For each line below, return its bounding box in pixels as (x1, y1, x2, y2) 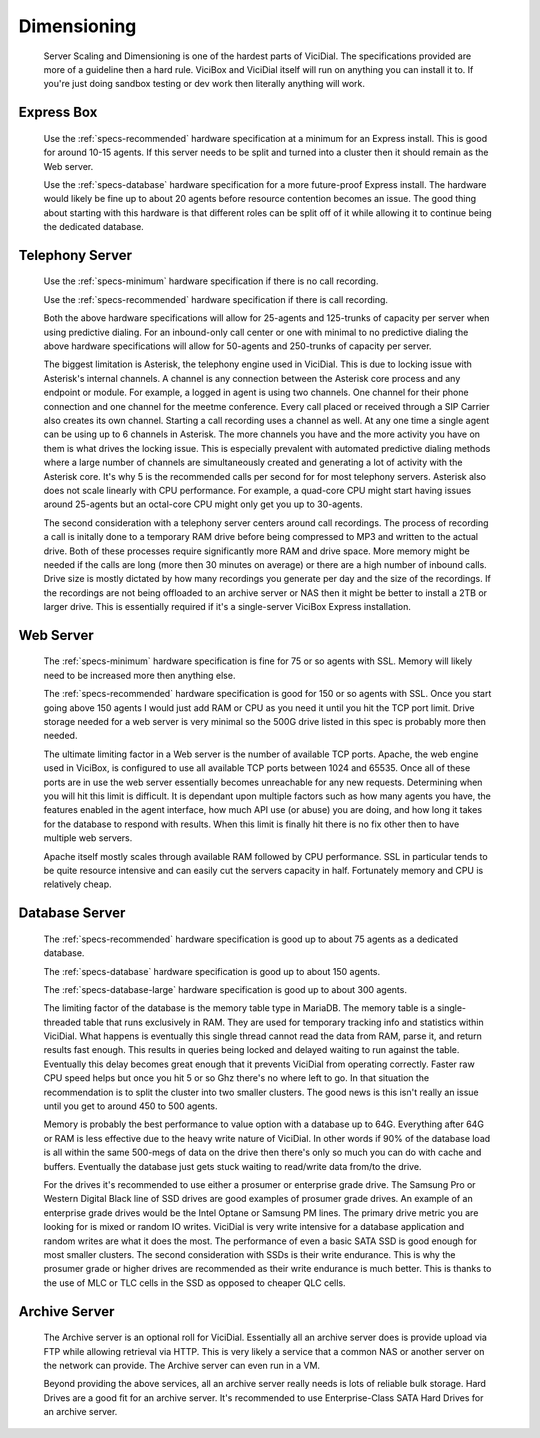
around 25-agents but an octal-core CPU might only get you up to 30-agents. (43, 498, 364, 510)
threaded (43, 1016, 82, 1028)
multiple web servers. (43, 832, 133, 844)
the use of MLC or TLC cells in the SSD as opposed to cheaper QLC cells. (43, 1276, 346, 1289)
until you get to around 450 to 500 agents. (43, 1100, 218, 1112)
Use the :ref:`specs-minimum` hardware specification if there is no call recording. (43, 275, 379, 287)
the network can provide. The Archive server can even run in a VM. (43, 1359, 320, 1371)
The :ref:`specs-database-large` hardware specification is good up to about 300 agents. (43, 983, 407, 995)
